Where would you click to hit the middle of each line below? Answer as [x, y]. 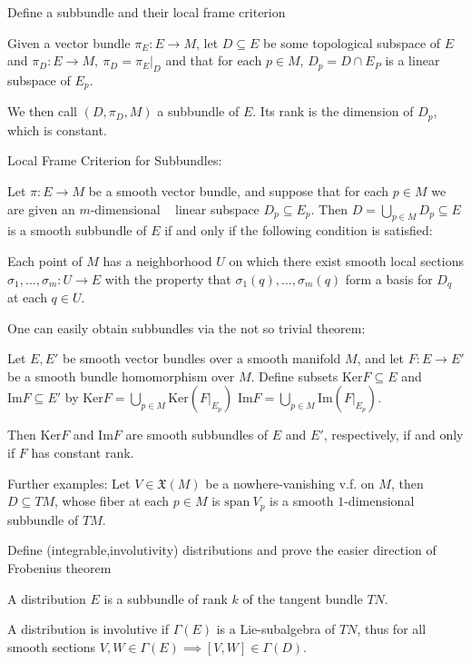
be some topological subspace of [352, 42]
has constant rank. [83, 453]
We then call [42, 111]
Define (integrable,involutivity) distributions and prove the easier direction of [222, 550]
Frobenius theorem [59, 567]
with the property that [168, 278]
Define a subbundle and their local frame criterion [147, 12]
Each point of [45, 261]
